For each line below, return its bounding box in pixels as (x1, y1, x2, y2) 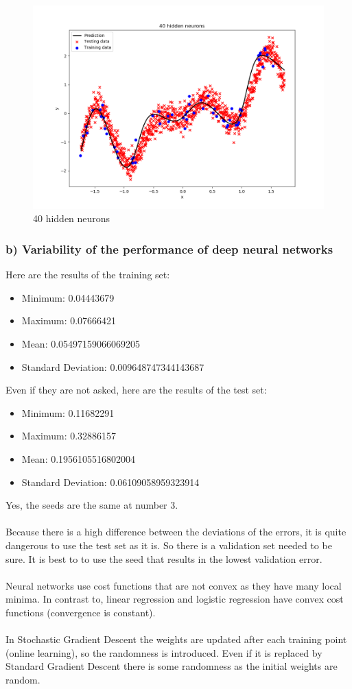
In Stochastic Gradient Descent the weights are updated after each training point (5, 632, 347, 646)
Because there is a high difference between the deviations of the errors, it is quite (5, 524, 347, 539)
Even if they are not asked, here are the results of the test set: (5, 383, 267, 397)
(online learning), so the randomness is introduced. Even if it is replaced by (5, 645, 322, 660)
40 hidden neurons (33, 211, 110, 226)
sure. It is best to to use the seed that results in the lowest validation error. (5, 551, 322, 566)
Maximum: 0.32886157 (21, 428, 117, 443)
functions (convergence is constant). (5, 605, 156, 619)
